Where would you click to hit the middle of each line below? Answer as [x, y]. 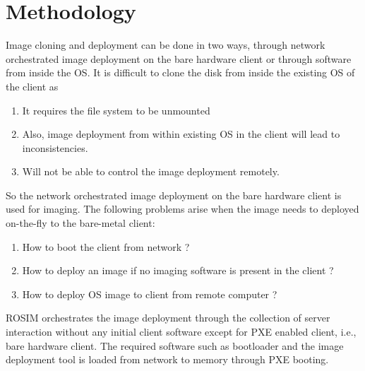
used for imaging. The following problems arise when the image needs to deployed [182, 209]
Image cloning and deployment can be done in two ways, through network [166, 45]
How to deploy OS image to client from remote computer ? [150, 294]
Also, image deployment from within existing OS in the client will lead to [181, 134]
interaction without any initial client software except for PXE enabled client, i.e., [181, 332]
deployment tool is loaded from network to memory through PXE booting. [167, 359]
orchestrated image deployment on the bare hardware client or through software [179, 58]
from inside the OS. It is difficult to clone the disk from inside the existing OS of [180, 72]
